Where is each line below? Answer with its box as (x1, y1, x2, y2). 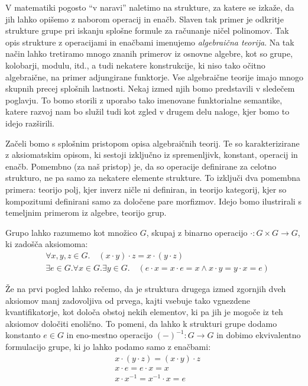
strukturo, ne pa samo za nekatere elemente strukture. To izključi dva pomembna (5, 171, 300, 184)
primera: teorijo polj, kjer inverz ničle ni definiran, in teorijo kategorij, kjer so (5, 183, 287, 195)
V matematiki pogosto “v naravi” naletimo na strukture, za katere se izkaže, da (5, 1, 294, 13)
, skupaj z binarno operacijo (146, 226, 248, 238)
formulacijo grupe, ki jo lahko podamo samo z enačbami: (5, 340, 211, 352)
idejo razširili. (5, 116, 55, 129)
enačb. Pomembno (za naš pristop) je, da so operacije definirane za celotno (5, 160, 277, 172)
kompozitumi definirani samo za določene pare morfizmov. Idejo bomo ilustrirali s (5, 194, 301, 207)
